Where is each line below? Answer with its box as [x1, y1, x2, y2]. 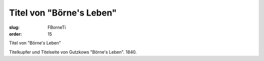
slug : [9, 24, 20, 30]
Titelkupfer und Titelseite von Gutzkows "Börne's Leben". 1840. [9, 49, 137, 55]
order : [9, 31, 22, 37]
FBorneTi [47, 24, 66, 30]
